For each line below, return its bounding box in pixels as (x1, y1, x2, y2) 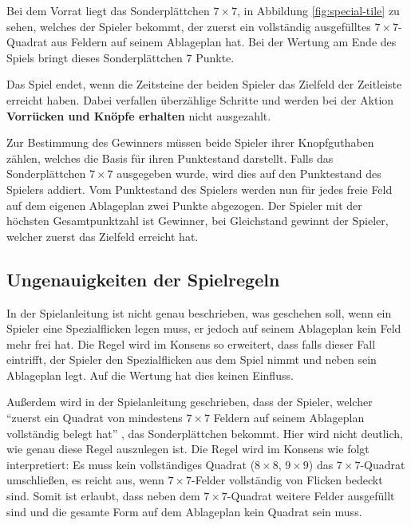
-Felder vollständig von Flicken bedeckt (192, 472, 383, 488)
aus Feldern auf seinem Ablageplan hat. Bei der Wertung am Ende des (51, 34, 397, 50)
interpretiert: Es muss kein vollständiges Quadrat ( (6, 456, 255, 472)
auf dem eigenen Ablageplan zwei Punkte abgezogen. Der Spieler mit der (6, 196, 362, 213)
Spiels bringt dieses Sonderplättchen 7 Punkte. (6, 49, 235, 65)
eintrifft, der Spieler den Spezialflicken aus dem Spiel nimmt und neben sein (6, 351, 377, 368)
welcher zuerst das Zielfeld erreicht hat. (6, 227, 199, 244)
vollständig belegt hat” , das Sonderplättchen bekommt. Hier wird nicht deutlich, (6, 424, 403, 441)
